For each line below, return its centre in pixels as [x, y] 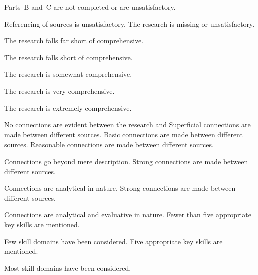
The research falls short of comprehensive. [68, 57]
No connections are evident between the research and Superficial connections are [127, 125]
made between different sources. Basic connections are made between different [123, 134]
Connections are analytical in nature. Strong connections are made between [120, 188]
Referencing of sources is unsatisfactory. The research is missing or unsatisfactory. [130, 23]
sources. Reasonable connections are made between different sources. [109, 144]
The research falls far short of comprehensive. [74, 40]
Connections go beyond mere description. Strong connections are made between [126, 161]
